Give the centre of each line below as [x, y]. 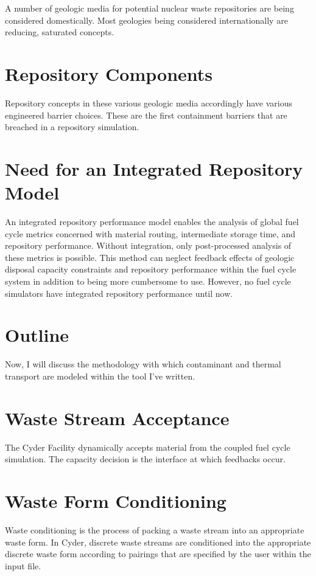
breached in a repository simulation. [72, 127]
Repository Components [109, 73]
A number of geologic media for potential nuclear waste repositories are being [149, 8]
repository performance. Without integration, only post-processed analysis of [148, 245]
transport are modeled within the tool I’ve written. [100, 376]
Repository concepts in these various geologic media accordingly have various [149, 102]
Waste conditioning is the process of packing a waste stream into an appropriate [155, 529]
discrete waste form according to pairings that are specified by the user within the [158, 554]
